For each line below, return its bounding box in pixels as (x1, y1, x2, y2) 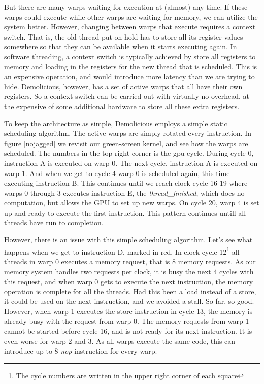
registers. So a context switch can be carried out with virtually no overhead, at (4, 91, 250, 101)
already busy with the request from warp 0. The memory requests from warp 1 (4, 316, 249, 326)
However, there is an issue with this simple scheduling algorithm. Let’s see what (4, 234, 253, 245)
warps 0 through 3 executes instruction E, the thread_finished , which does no (4, 187, 245, 198)
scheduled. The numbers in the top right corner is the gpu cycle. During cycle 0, (4, 148, 254, 158)
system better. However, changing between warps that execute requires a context (4, 21, 256, 32)
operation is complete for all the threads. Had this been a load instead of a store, (4, 286, 256, 296)
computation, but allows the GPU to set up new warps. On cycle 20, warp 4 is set (4, 197, 259, 208)
